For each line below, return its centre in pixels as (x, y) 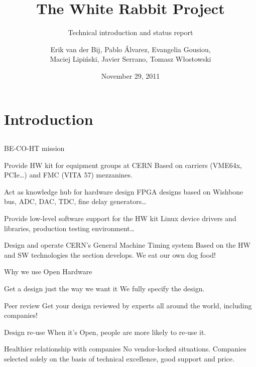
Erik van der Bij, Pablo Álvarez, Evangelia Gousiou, (131, 49)
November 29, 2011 (131, 75)
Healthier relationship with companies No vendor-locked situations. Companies (125, 349)
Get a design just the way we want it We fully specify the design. (104, 289)
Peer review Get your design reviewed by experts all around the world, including (128, 305)
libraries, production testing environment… (70, 228)
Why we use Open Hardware (48, 271)
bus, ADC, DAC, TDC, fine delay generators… (75, 201)
